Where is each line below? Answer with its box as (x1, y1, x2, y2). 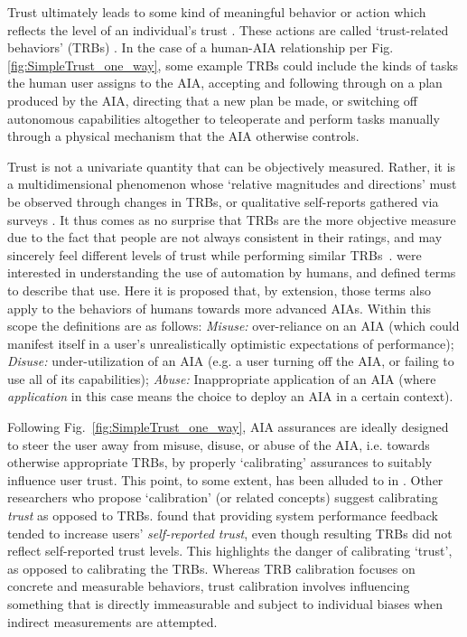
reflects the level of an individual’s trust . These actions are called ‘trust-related (7, 20, 449, 39)
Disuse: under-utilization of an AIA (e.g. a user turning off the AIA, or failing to (7, 351, 454, 370)
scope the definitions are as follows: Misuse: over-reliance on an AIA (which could (7, 316, 460, 335)
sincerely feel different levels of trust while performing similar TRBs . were (7, 245, 422, 264)
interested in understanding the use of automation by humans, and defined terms (7, 263, 456, 282)
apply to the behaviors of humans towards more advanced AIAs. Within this (7, 298, 432, 317)
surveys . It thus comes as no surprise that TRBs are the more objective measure (7, 210, 456, 229)
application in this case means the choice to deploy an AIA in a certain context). (7, 387, 453, 406)
